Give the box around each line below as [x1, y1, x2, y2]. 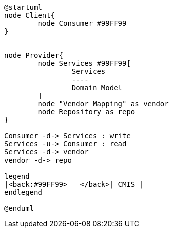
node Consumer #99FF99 [38, 19, 127, 27]
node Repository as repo [38, 108, 135, 116]
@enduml [4, 204, 34, 212]
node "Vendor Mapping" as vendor [38, 100, 169, 108]
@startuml [4, 3, 42, 11]
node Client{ [4, 11, 55, 19]
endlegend [4, 188, 42, 196]
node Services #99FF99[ [38, 59, 131, 67]
